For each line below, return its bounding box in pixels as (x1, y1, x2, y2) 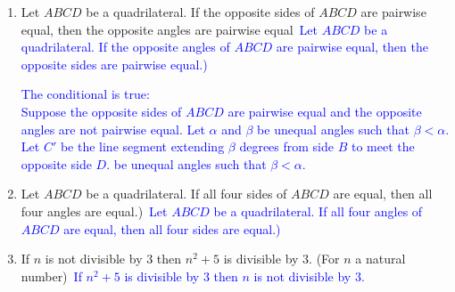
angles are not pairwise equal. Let (21, 119, 205, 138)
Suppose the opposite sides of (21, 101, 182, 120)
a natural (355, 249, 406, 268)
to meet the (351, 137, 415, 156)
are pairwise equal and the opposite (227, 101, 422, 120)
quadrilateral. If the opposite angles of (21, 37, 230, 56)
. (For (309, 249, 340, 268)
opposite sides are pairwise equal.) (21, 54, 208, 73)
